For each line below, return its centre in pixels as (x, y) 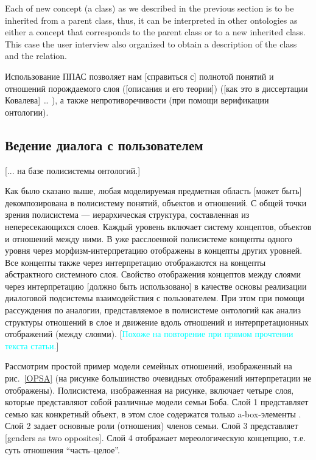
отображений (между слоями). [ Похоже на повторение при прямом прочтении (149, 334)
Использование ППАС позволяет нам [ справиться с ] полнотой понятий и (139, 76)
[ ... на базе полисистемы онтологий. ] (73, 170)
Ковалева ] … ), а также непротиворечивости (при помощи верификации (137, 100)
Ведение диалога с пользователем (104, 145)
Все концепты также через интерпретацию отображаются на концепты (135, 262)
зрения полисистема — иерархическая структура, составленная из (127, 214)
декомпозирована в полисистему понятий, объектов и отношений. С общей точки (156, 202)
